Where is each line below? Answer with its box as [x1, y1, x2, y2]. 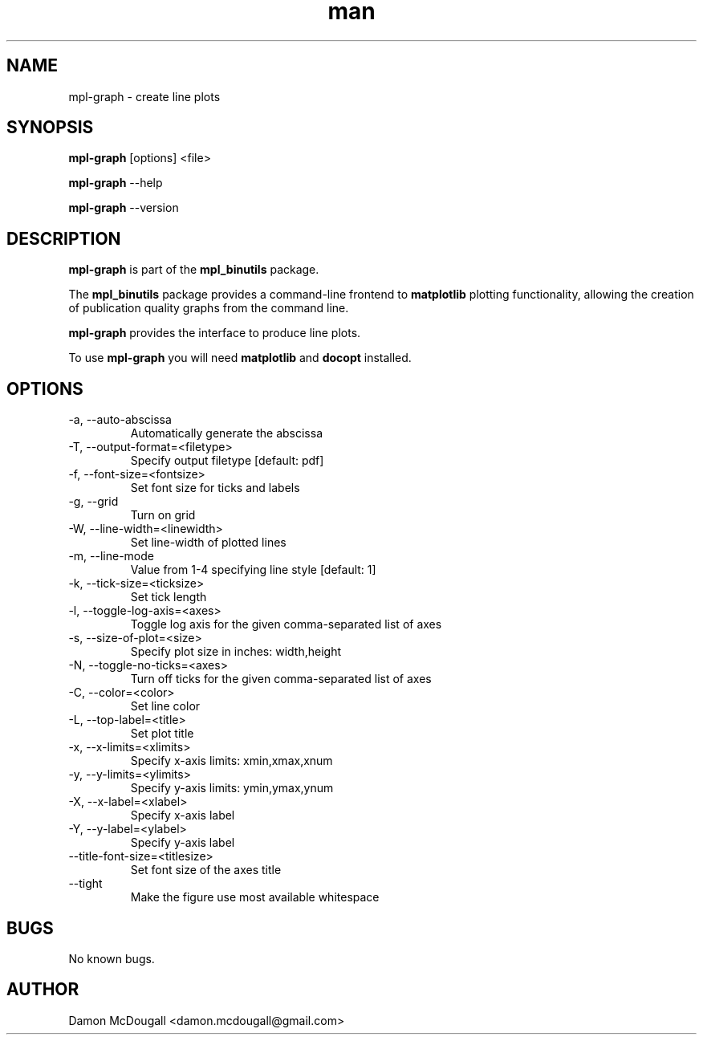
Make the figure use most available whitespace [130, 890, 380, 905]
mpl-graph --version [68, 201, 179, 215]
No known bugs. [68, 951, 155, 966]
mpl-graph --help [68, 176, 163, 190]
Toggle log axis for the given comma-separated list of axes [130, 617, 442, 632]
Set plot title [130, 726, 194, 741]
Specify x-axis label [130, 808, 235, 823]
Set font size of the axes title [130, 863, 282, 877]
